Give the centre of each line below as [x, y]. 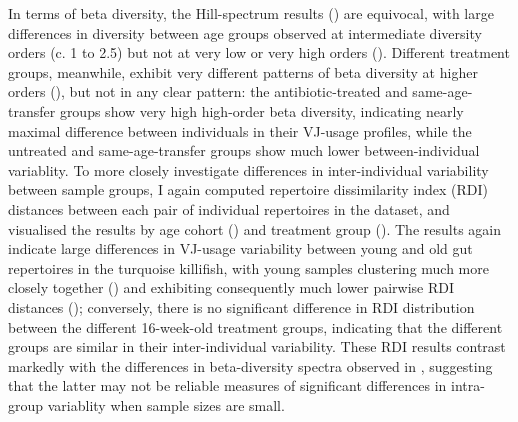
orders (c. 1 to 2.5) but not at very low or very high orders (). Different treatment [259, 52]
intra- [467, 385]
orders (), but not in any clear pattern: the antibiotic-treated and [208, 91]
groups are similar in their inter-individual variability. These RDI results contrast [257, 346]
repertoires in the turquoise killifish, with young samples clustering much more [248, 267]
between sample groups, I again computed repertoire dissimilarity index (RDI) [248, 189]
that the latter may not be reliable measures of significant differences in [227, 385]
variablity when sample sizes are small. [166, 404]
